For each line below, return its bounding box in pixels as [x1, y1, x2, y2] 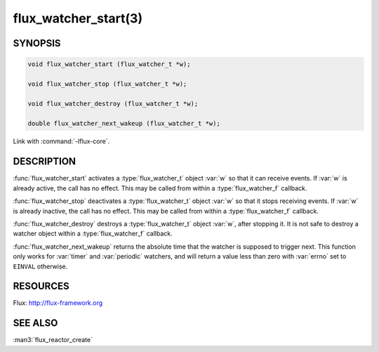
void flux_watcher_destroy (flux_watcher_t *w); [27, 99, 199, 107]
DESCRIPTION [13, 155, 77, 168]
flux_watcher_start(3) [13, 11, 143, 26]
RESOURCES [13, 280, 69, 292]
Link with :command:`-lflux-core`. [13, 137, 110, 145]
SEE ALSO [13, 317, 58, 330]
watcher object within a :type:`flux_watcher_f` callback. [13, 229, 173, 238]
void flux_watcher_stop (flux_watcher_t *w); [27, 79, 187, 88]
